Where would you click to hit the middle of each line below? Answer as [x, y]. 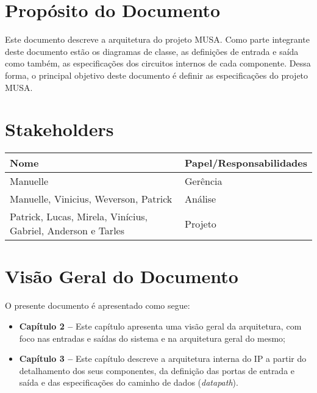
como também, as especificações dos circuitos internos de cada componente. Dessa [158, 63]
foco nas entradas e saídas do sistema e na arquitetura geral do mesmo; [152, 338]
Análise [201, 199]
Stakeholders [59, 129]
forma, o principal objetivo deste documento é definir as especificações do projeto [157, 75]
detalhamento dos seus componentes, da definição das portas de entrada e [157, 370]
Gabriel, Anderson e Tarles [67, 231]
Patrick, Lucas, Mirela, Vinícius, [79, 217]
